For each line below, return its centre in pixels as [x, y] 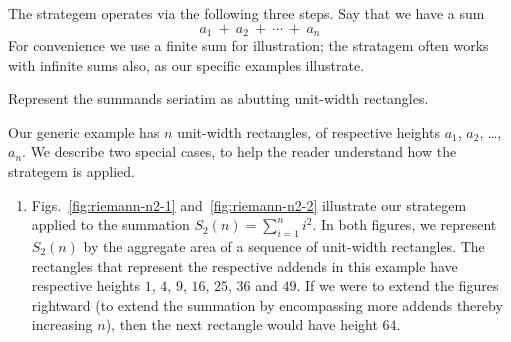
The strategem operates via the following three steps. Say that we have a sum [246, 13]
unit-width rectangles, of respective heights [308, 131]
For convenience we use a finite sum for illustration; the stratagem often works [248, 45]
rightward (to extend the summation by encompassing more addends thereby [267, 304]
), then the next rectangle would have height [241, 324]
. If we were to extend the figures [397, 285]
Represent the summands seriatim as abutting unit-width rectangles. [218, 98]
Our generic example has [84, 131]
